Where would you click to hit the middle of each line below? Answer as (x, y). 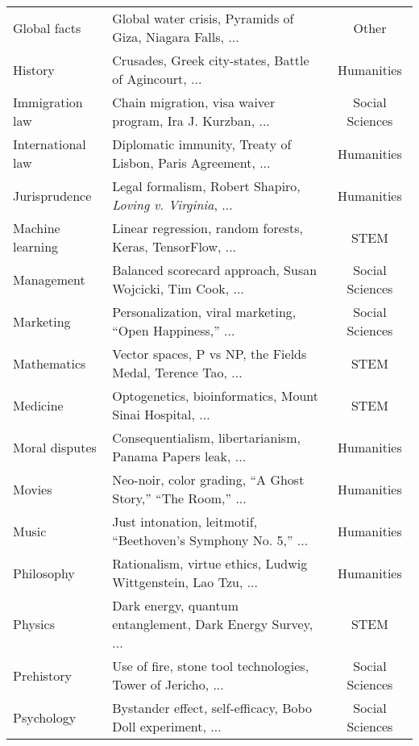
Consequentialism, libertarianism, (206, 438)
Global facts (47, 27)
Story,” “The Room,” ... (179, 498)
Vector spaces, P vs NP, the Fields (209, 354)
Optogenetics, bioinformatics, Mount (216, 396)
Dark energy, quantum (176, 605)
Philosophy (44, 573)
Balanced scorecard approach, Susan (215, 270)
